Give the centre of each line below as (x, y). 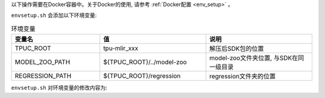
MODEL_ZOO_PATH (42, 62)
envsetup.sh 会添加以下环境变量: (54, 16)
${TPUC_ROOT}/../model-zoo (145, 62)
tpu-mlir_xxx (121, 48)
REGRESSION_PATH (43, 76)
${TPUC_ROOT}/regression (142, 76)
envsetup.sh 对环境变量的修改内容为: (59, 88)
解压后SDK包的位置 (237, 49)
